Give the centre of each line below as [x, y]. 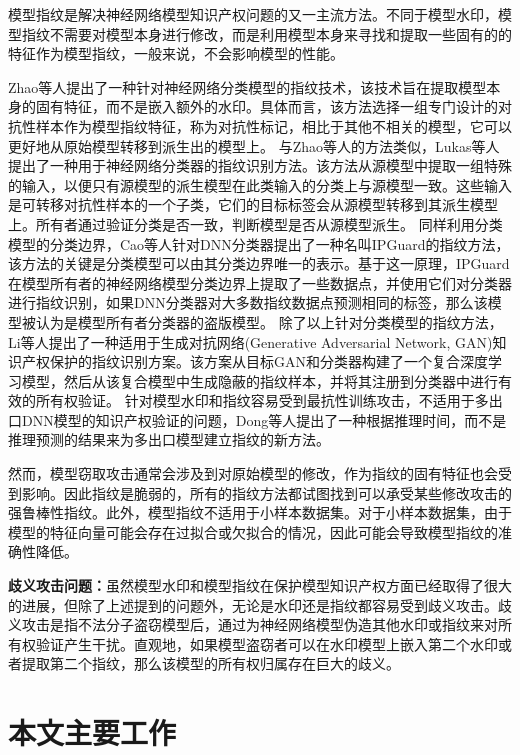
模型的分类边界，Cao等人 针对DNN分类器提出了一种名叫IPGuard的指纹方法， [259, 243]
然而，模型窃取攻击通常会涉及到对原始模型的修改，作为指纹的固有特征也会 [253, 473]
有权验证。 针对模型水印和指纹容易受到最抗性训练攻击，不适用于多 [269, 400]
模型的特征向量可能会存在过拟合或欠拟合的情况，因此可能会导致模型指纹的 [253, 531]
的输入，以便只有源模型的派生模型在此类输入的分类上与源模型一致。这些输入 [260, 184]
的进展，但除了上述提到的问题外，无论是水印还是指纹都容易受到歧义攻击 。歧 [260, 604]
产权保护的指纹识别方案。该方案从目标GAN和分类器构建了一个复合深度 [254, 361]
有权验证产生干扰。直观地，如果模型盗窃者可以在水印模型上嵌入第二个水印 [253, 643]
